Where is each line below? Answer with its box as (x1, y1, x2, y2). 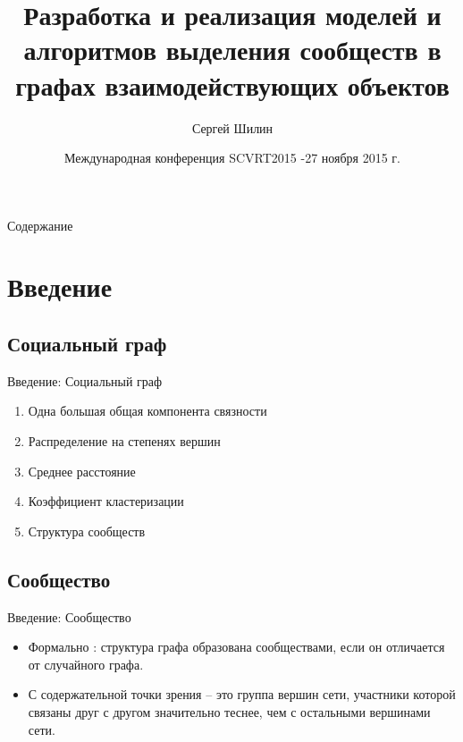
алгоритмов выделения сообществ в (23, 31, 442, 68)
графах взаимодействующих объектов (15, 66, 450, 103)
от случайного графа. (28, 654, 144, 673)
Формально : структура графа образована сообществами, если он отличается (28, 637, 445, 656)
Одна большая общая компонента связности (28, 401, 267, 420)
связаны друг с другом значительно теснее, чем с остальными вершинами (28, 703, 431, 721)
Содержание (7, 215, 73, 234)
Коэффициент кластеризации (28, 492, 184, 510)
